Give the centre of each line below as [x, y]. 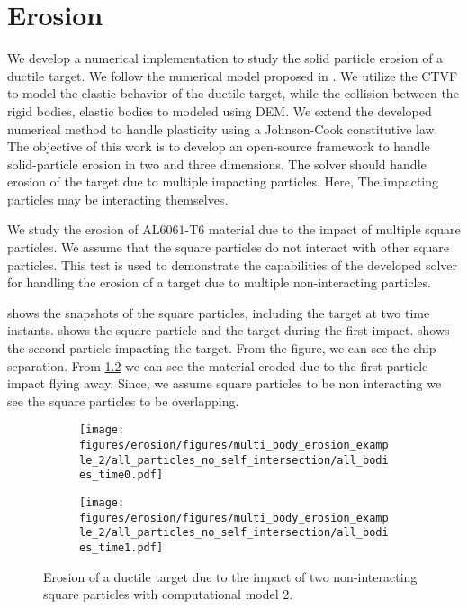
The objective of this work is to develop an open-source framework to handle [219, 146]
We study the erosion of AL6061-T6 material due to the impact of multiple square [234, 229]
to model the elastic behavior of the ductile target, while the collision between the [233, 93]
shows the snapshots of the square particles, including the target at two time [219, 312]
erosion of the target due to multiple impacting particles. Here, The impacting [223, 182]
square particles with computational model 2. [168, 594]
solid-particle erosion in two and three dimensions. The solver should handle [217, 164]
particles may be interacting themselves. [118, 199]
